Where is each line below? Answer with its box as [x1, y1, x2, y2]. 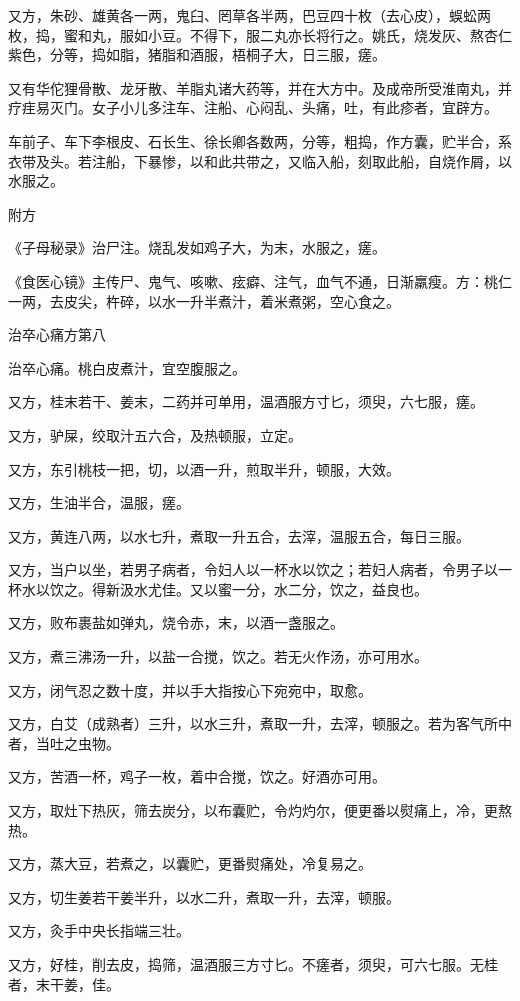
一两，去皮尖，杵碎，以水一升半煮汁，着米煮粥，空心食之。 [8, 290, 400, 311]
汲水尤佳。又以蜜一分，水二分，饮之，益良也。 [119, 578, 428, 599]
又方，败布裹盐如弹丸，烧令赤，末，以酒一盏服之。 [8, 612, 344, 633]
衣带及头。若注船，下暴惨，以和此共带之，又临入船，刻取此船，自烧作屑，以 [8, 150, 512, 171]
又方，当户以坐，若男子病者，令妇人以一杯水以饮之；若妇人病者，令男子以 [8, 559, 498, 580]
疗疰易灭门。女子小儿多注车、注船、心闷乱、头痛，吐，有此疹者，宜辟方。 [8, 97, 498, 118]
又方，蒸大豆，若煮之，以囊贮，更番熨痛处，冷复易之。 [8, 853, 372, 874]
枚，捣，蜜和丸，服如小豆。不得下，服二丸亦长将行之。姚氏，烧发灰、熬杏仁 [8, 24, 512, 45]
